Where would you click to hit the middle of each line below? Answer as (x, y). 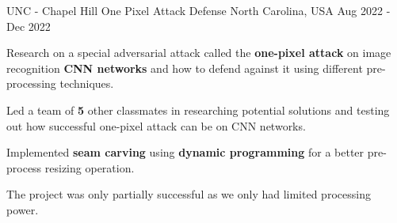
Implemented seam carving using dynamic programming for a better (185, 152)
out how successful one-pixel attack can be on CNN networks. (156, 125)
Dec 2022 (29, 26)
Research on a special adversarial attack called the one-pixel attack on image (199, 53)
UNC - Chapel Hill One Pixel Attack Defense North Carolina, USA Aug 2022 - (198, 10)
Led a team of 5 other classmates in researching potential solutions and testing (198, 110)
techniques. (87, 83)
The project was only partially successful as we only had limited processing (189, 194)
